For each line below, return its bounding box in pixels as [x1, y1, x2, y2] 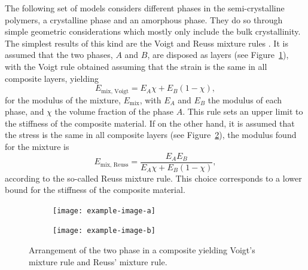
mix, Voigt [101, 88, 129, 94]
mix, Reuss [100, 161, 129, 168]
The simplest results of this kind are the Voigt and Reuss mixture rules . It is [5, 36, 288, 49]
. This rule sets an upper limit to [182, 105, 303, 118]
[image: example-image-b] [53, 226, 155, 235]
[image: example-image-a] [53, 206, 155, 215]
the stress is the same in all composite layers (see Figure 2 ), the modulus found [5, 128, 297, 141]
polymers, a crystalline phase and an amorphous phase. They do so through [5, 13, 283, 26]
